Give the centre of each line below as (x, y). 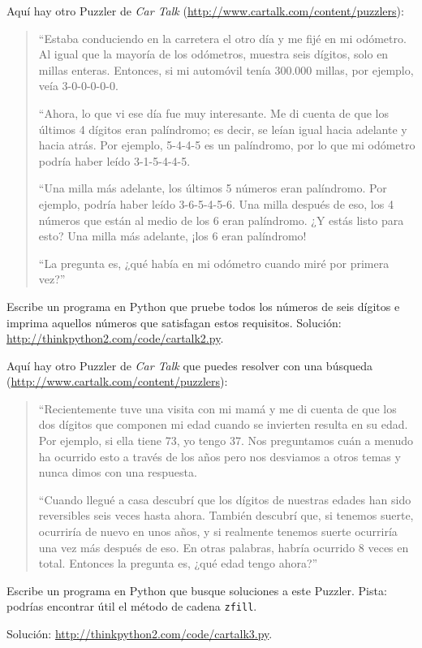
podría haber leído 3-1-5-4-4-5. (114, 160)
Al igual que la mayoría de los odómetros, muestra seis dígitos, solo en (213, 54)
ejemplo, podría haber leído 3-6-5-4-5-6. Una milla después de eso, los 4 (216, 203)
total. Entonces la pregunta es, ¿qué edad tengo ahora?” (178, 563)
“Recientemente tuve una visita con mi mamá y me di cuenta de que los (217, 408)
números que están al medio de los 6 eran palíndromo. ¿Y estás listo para (221, 220)
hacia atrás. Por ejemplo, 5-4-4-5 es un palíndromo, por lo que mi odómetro (227, 145)
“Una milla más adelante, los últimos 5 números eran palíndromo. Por (213, 188)
